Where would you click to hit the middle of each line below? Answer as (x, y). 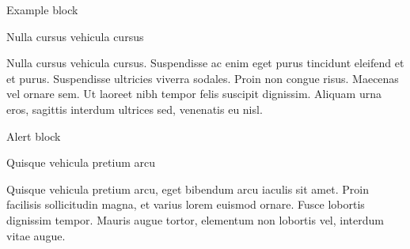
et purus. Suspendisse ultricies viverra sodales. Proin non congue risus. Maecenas (203, 78)
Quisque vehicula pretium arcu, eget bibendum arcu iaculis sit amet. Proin (188, 189)
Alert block (34, 136)
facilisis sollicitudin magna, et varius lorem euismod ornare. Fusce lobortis (186, 204)
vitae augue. (36, 235)
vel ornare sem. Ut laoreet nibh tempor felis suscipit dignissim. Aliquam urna (194, 94)
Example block (42, 9)
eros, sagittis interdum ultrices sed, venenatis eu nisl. (135, 109)
